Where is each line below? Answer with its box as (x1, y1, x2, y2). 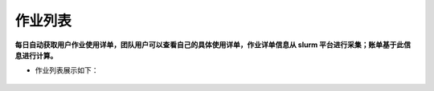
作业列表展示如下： (35, 65, 99, 75)
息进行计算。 (14, 50, 58, 60)
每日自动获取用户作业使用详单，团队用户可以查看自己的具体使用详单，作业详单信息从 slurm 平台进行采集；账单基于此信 (14, 40, 411, 49)
